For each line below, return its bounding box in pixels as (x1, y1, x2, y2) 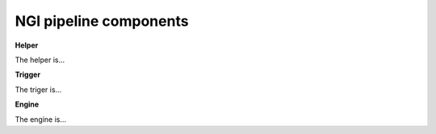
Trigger (15, 69, 40, 80)
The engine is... (15, 114, 67, 124)
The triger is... (15, 85, 62, 94)
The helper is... (15, 55, 65, 65)
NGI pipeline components (15, 12, 189, 30)
